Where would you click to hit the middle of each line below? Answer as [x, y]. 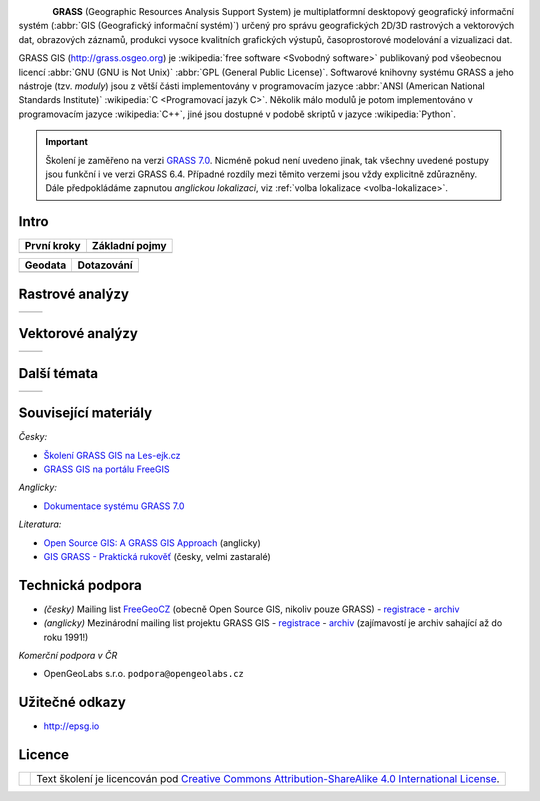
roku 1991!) [66, 637]
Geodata [45, 265]
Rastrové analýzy [74, 293]
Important [67, 142]
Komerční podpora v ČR [68, 656]
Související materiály [85, 413]
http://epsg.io [71, 726]
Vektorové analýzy [78, 333]
